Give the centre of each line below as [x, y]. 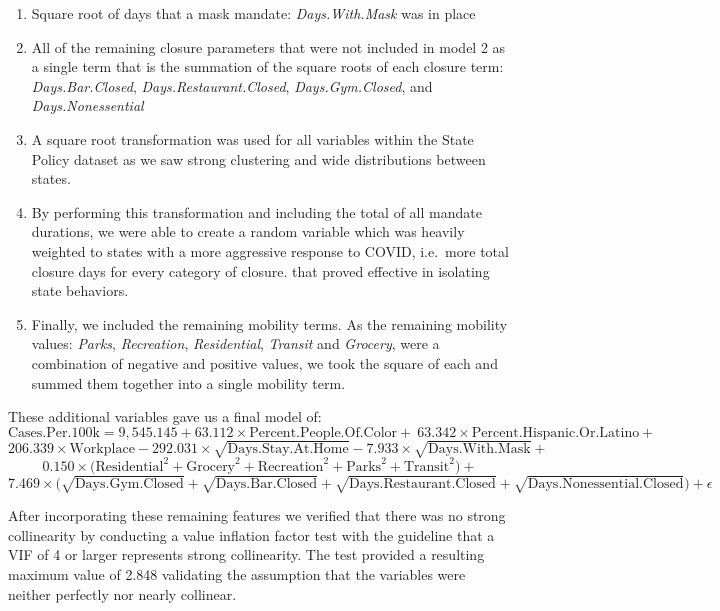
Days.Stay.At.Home [288, 448]
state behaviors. [80, 290]
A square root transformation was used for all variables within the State [252, 138]
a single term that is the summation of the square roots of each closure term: [267, 66]
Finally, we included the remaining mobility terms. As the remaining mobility [269, 323]
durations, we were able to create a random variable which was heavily [248, 231]
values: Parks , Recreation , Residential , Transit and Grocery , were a [235, 343]
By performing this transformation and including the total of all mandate [256, 211]
